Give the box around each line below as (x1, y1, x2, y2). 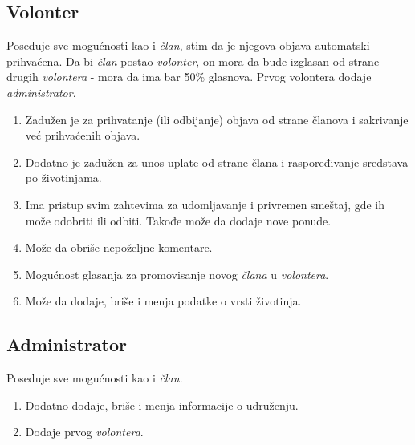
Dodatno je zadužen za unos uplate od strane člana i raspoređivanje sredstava (25, 153, 409, 170)
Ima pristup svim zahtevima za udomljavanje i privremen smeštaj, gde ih (25, 196, 385, 212)
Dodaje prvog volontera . (25, 423, 144, 440)
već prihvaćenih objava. (25, 127, 140, 144)
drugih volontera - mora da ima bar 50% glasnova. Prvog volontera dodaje (6, 68, 372, 85)
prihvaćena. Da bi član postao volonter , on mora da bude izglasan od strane (6, 52, 380, 69)
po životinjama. (25, 169, 102, 186)
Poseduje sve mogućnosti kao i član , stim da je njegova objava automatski (6, 37, 370, 54)
